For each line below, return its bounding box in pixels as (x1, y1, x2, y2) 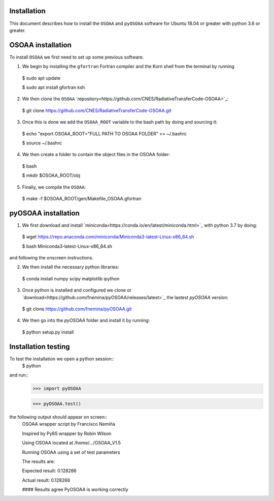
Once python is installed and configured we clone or (22, 287, 132, 293)
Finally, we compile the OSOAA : (22, 184, 86, 190)
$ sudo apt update (22, 75, 61, 81)
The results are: (22, 458, 55, 464)
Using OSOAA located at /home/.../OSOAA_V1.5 (22, 440, 121, 446)
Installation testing (9, 342, 71, 351)
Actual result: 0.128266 (22, 477, 71, 483)
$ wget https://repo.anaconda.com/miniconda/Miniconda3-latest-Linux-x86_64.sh (22, 234, 194, 240)
